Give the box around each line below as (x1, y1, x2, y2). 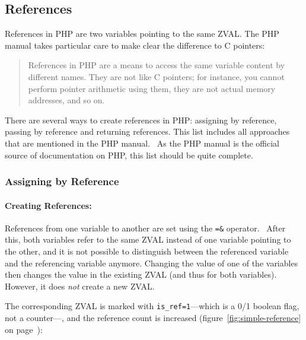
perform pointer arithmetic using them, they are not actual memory (28, 82, 276, 94)
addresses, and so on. (28, 94, 105, 106)
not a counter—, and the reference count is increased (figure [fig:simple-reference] (5, 312, 301, 324)
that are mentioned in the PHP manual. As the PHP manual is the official (5, 136, 279, 149)
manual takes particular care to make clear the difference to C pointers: (5, 39, 265, 51)
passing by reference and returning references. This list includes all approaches (5, 125, 290, 138)
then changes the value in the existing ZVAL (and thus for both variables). (5, 268, 277, 281)
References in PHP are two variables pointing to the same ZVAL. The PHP (5, 27, 279, 40)
